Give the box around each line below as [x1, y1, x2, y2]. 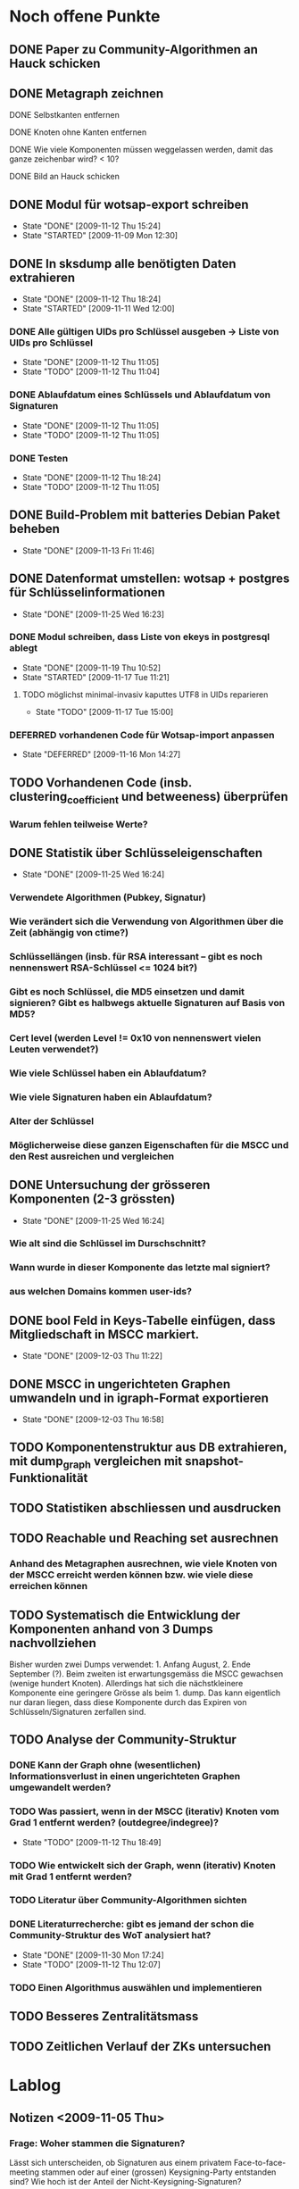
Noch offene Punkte [9, 6, 161, 27]
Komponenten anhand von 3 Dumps [9, 1621, 214, 1636]
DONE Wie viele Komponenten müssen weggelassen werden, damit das [9, 145, 274, 155]
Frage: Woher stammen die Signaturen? [9, 2136, 186, 2149]
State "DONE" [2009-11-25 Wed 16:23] [21, 609, 165, 620]
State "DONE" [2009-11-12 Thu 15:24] [21, 221, 162, 231]
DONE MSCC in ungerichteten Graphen [9, 1377, 231, 1392]
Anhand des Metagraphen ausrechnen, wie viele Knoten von [9, 1558, 278, 1570]
